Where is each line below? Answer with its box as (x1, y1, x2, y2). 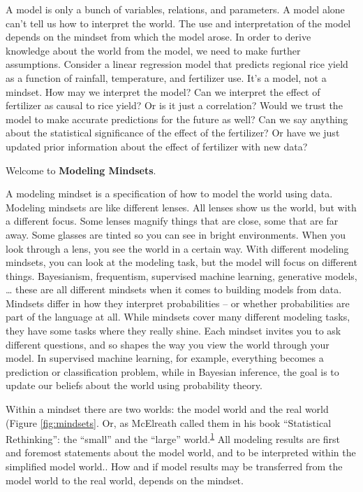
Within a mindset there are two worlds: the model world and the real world (6, 402, 329, 416)
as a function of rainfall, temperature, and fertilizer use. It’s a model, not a (6, 70, 327, 85)
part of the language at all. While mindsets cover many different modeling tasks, (6, 309, 350, 324)
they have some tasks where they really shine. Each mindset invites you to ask (6, 323, 341, 338)
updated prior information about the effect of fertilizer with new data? (6, 139, 308, 153)
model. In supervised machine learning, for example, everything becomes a (6, 351, 324, 365)
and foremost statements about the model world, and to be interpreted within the (6, 445, 356, 460)
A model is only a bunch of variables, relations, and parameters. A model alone (6, 2, 345, 16)
